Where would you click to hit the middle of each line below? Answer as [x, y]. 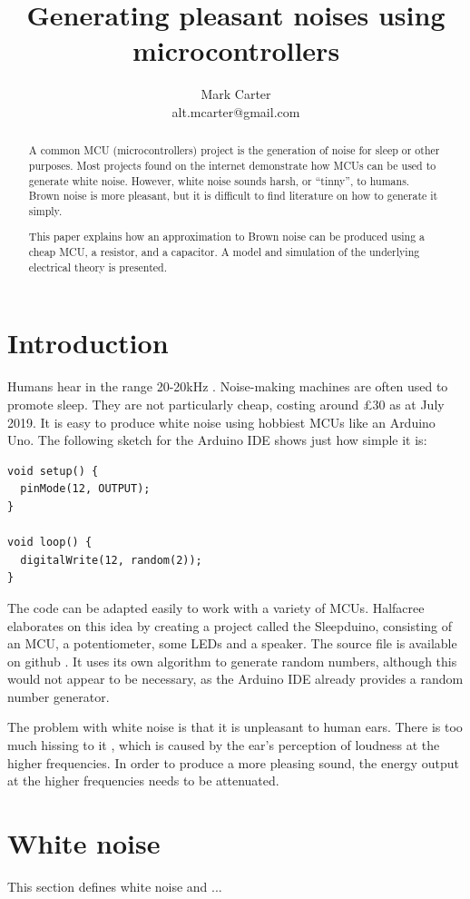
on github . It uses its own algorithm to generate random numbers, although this [232, 661]
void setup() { [53, 471]
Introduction [88, 343]
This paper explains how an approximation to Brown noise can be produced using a [227, 237]
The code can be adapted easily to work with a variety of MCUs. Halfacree [216, 607]
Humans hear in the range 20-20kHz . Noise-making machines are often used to [228, 386]
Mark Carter [236, 94]
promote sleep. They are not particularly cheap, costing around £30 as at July [226, 404]
